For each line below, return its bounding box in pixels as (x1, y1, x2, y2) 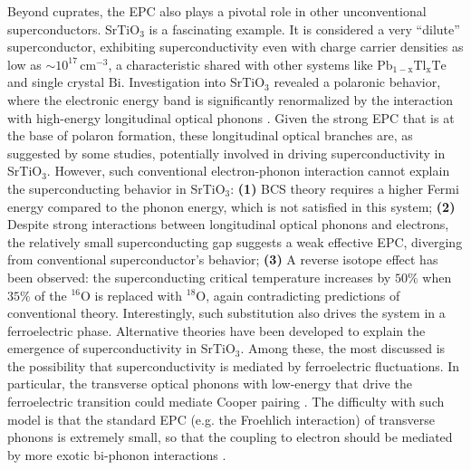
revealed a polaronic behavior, (274, 72, 441, 91)
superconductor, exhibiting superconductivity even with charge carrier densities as (7, 37, 464, 56)
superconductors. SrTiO (7, 19, 140, 38)
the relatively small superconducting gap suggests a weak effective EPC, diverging (7, 232, 463, 251)
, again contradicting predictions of (206, 285, 400, 304)
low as (7, 54, 42, 73)
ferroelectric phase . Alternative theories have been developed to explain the (7, 321, 426, 340)
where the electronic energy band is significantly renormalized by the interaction (7, 90, 453, 109)
